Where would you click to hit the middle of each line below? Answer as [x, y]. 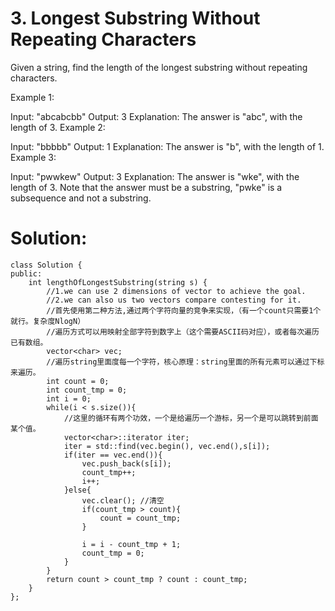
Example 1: [32, 97]
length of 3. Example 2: [58, 127]
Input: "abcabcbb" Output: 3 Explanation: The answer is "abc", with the [156, 116]
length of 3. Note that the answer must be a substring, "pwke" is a [146, 187]
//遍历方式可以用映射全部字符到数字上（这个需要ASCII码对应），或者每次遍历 [183, 332]
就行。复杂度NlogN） [48, 321]
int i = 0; [69, 398]
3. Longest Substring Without [135, 18]
